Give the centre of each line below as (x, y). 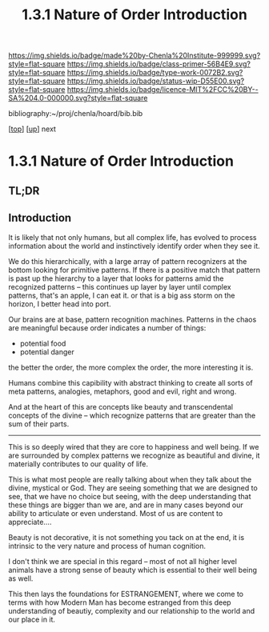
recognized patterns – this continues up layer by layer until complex (120, 286)
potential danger (47, 352)
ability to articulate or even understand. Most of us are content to (116, 513)
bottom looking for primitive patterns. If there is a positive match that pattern (134, 270)
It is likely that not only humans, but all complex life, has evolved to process (132, 237)
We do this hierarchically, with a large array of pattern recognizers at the (128, 261)
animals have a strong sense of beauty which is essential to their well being (133, 570)
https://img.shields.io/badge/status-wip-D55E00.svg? (156, 81)
